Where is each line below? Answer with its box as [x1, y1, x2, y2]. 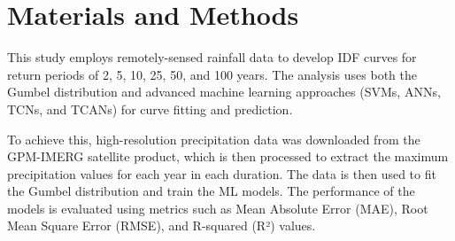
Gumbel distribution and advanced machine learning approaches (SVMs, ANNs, [7, 82, 441, 101]
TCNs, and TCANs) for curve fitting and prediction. [7, 99, 293, 118]
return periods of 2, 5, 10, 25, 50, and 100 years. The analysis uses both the [7, 65, 418, 83]
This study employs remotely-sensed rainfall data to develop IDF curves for [7, 48, 417, 66]
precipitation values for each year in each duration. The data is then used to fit [7, 164, 436, 183]
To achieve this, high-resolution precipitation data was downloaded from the [7, 129, 420, 148]
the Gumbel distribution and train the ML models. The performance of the [7, 182, 415, 200]
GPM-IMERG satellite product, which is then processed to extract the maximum [7, 147, 449, 166]
